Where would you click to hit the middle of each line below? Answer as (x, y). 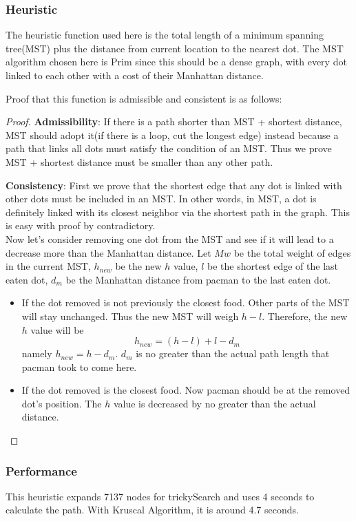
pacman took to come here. (79, 366)
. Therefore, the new (305, 316)
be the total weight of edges (292, 252)
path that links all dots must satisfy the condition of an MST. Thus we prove (169, 148)
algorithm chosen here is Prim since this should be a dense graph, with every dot (176, 62)
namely (37, 353)
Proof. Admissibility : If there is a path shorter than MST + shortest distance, (174, 121)
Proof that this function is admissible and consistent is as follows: (144, 98)
